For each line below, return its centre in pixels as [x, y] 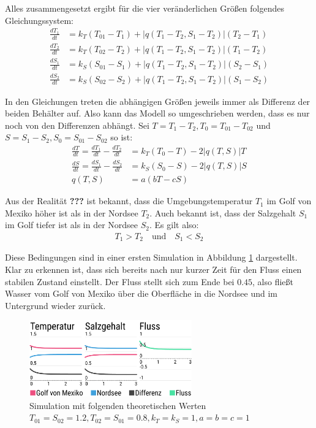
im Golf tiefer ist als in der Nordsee [72, 225]
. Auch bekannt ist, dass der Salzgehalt [223, 212]
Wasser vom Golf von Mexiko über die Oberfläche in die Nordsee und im [141, 293]
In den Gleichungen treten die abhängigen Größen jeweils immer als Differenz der [158, 101]
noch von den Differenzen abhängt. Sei [77, 125]
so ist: [122, 137]
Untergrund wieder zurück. [55, 305]
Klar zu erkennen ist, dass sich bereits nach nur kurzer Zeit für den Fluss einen [153, 269]
